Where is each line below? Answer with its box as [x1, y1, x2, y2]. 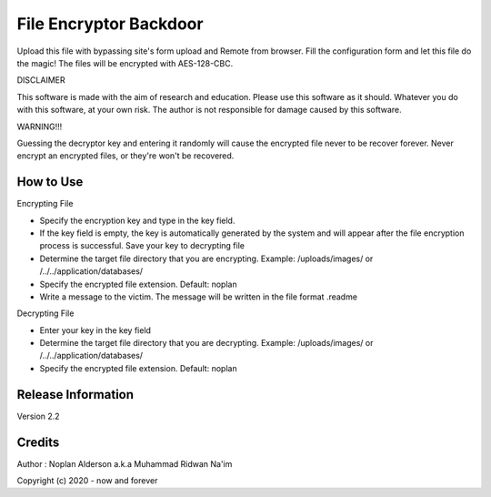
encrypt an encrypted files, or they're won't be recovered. [16, 150, 235, 161]
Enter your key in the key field [39, 324, 152, 336]
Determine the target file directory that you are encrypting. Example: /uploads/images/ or [39, 253, 374, 264]
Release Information [16, 387, 135, 402]
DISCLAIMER [16, 75, 65, 86]
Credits [16, 434, 60, 450]
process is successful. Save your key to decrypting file [39, 240, 245, 251]
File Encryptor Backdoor [16, 14, 204, 34]
